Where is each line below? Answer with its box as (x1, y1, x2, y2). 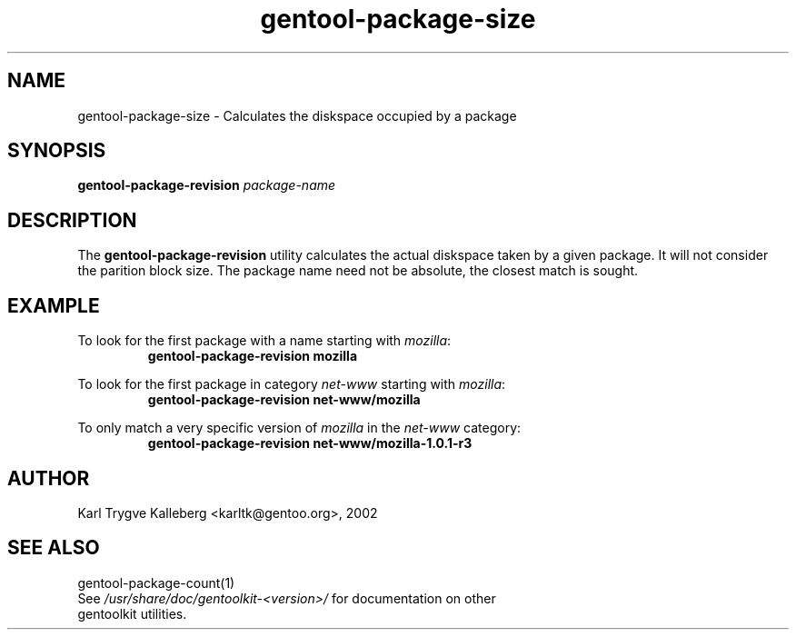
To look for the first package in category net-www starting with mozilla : (77, 376, 506, 393)
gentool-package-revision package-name (77, 177, 336, 194)
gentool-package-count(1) (77, 574, 235, 591)
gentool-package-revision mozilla (147, 348, 358, 364)
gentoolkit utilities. (77, 605, 187, 622)
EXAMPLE (7, 294, 100, 317)
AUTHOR (7, 466, 90, 490)
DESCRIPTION (7, 208, 137, 232)
